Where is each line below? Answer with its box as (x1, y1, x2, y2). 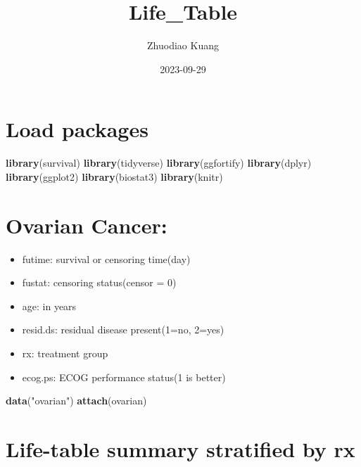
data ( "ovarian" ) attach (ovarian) (6, 393, 147, 408)
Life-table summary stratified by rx (6, 434, 355, 463)
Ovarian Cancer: (6, 210, 167, 239)
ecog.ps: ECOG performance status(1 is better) (22, 369, 226, 384)
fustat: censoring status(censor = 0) (22, 275, 177, 290)
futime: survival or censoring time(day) (22, 251, 191, 266)
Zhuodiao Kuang (147, 38, 219, 53)
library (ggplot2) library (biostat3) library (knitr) (6, 169, 223, 184)
